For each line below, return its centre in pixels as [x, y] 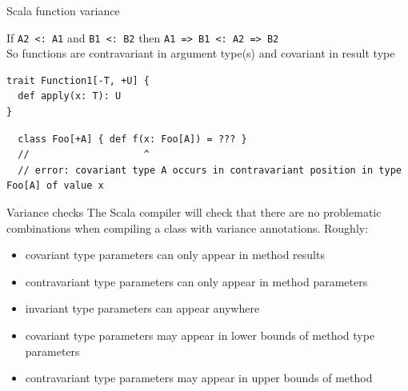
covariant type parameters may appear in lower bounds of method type [200, 335]
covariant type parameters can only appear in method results [175, 255]
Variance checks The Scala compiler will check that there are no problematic [194, 212]
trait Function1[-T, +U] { [78, 80]
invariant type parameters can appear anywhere [142, 308]
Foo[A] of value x [55, 186]
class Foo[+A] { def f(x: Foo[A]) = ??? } [132, 139]
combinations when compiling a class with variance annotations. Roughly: [188, 227]
